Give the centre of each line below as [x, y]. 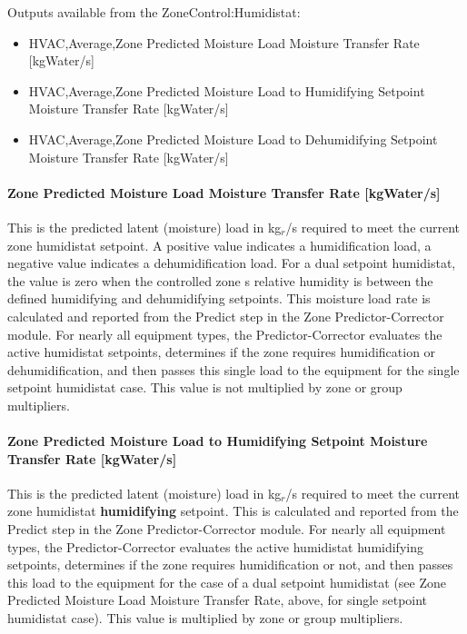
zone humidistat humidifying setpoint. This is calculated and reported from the [233, 511]
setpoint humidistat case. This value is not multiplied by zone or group [205, 387]
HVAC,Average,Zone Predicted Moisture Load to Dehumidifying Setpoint [233, 139]
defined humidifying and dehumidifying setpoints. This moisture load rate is [219, 298]
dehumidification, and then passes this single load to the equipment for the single [233, 369]
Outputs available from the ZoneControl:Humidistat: [154, 12]
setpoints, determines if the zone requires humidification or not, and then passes [230, 565]
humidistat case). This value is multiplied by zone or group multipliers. [205, 618]
